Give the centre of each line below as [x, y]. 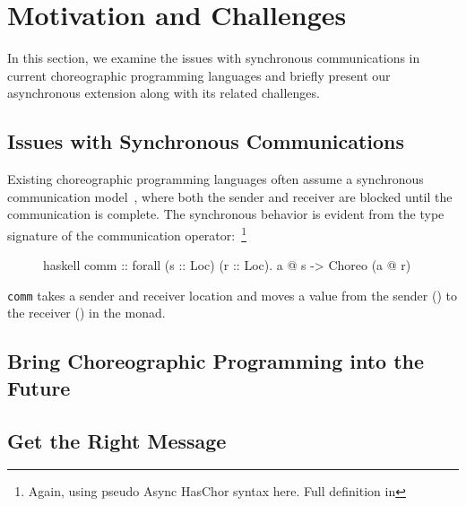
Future [39, 387]
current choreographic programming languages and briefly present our [199, 75]
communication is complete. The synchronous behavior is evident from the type [226, 214]
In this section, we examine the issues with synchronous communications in [214, 58]
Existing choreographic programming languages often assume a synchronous [216, 179]
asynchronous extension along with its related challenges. [164, 93]
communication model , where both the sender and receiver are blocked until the [230, 196]
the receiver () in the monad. [86, 313]
